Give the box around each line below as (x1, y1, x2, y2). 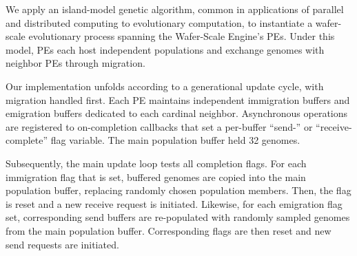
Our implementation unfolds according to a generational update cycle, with (6, 78, 324, 93)
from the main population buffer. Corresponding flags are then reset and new (6, 223, 331, 237)
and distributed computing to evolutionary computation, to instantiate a (6, 15, 313, 30)
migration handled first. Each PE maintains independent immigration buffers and (6, 92, 350, 107)
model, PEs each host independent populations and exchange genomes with (6, 42, 325, 56)
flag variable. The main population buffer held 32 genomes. (50, 133, 300, 147)
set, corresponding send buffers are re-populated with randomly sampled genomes (6, 210, 350, 224)
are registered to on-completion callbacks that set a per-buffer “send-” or (6, 119, 313, 134)
